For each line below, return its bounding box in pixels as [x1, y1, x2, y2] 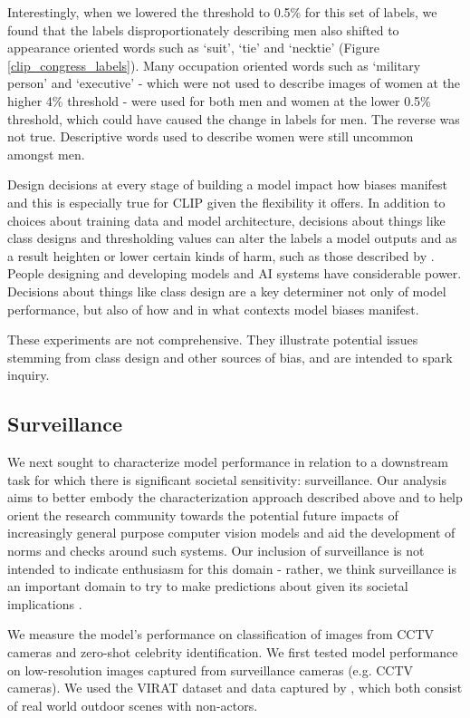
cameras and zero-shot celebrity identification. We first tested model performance [7, 643, 458, 662]
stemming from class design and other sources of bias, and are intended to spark [7, 347, 453, 366]
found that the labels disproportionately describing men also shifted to [7, 20, 399, 39]
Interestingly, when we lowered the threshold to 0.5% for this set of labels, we [7, 3, 437, 21]
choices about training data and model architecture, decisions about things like [7, 210, 446, 229]
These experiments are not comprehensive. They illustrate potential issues [7, 330, 418, 349]
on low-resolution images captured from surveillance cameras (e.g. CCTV [7, 660, 414, 679]
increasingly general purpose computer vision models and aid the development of [7, 523, 456, 542]
